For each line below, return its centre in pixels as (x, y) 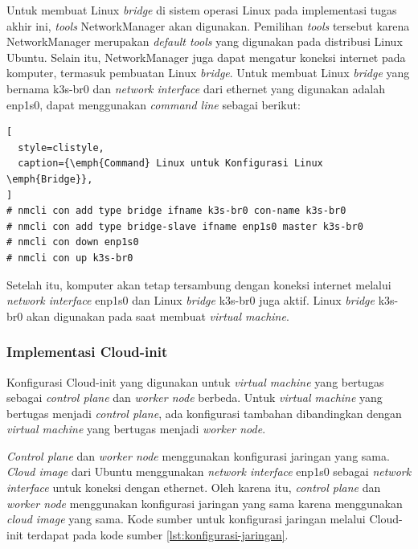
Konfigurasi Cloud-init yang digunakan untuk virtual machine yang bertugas (195, 381)
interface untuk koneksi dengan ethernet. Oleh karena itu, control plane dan (194, 488)
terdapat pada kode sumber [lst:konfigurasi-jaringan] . (158, 534)
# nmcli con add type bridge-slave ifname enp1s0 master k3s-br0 (185, 226)
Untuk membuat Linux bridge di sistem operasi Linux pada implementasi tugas (202, 10)
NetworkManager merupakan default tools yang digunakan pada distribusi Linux (205, 41)
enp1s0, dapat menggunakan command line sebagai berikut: (154, 104)
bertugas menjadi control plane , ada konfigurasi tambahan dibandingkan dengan (204, 413)
